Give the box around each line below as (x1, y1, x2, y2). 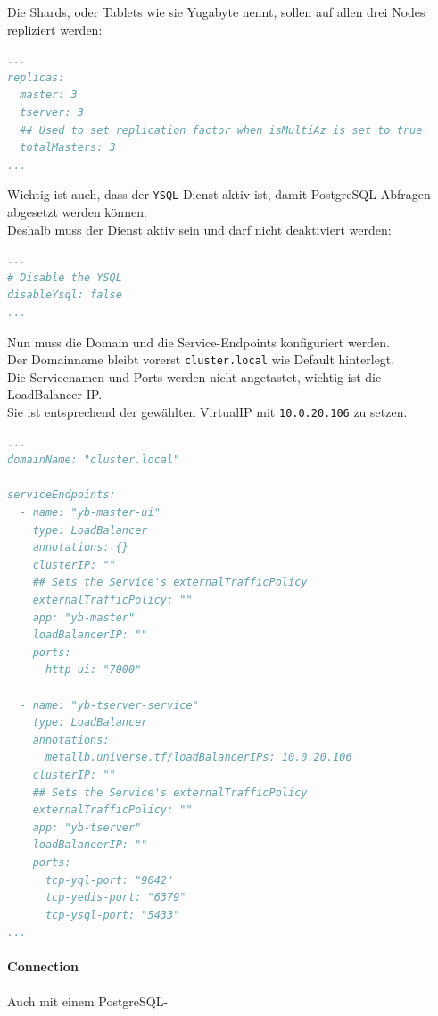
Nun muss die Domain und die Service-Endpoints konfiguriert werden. (7, 332, 390, 351)
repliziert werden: (7, 20, 103, 38)
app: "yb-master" (32, 611, 136, 624)
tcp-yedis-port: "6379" (45, 891, 186, 904)
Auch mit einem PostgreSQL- (7, 991, 169, 1010)
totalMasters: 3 (20, 141, 116, 154)
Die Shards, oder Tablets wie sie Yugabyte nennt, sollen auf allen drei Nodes (7, 3, 426, 21)
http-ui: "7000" (45, 663, 142, 677)
